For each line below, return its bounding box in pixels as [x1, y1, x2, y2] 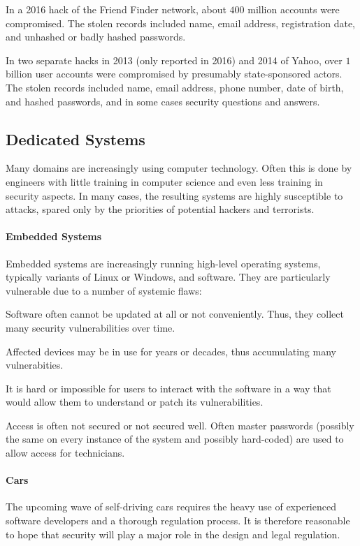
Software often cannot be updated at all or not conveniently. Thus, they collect [6, 307, 344, 321]
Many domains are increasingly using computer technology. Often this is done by [6, 161, 352, 175]
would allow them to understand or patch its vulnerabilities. [6, 394, 264, 409]
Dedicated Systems [6, 128, 145, 149]
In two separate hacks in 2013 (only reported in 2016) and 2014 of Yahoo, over [6, 52, 343, 67]
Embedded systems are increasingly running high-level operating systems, [6, 256, 321, 270]
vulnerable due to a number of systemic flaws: [6, 283, 202, 297]
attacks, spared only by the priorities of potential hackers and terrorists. [6, 202, 315, 216]
